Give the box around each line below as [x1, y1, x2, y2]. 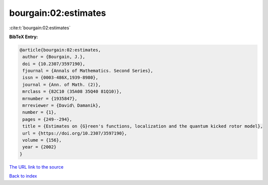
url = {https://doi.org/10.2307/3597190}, [22, 130, 128, 136]
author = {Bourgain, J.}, [22, 54, 85, 60]
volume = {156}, [22, 137, 62, 143]
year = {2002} [22, 144, 57, 150]
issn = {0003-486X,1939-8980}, [22, 75, 99, 80]
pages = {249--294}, [22, 117, 72, 122]
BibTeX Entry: [9, 34, 38, 40]
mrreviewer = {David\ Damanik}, [22, 103, 101, 109]
